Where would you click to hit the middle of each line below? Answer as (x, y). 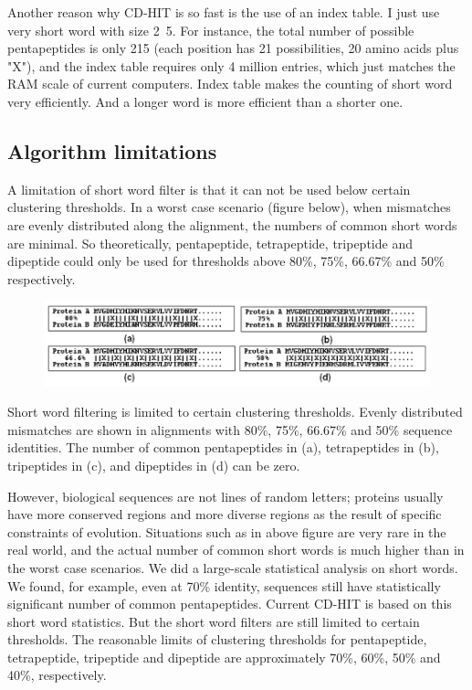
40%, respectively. (57, 675)
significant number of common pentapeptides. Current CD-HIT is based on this (230, 604)
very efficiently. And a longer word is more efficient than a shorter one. (205, 101)
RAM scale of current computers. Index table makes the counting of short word (230, 84)
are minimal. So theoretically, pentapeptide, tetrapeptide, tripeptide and (210, 243)
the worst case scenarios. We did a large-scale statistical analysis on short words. (233, 567)
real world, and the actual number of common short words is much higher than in (236, 550)
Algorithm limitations (112, 150)
